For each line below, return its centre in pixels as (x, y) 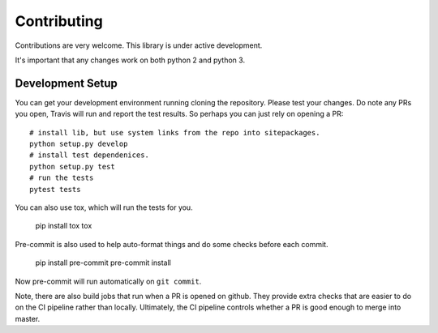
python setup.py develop (79, 144)
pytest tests (55, 189)
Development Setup (66, 83)
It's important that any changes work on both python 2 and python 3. (130, 60)
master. (28, 318)
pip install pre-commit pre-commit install (103, 263)
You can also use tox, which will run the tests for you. (104, 207)
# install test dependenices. (90, 155)
